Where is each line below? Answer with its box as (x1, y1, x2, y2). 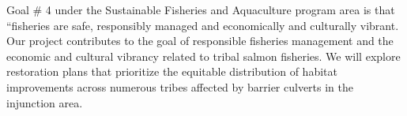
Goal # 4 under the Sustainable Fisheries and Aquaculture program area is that (6, 2, 395, 17)
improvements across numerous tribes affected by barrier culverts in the (6, 78, 354, 95)
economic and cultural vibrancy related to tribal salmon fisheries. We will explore (6, 47, 401, 64)
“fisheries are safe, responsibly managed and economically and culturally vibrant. (6, 17, 399, 33)
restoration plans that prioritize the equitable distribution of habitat (6, 63, 337, 80)
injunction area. (6, 94, 83, 110)
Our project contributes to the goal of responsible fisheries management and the (6, 32, 394, 49)
